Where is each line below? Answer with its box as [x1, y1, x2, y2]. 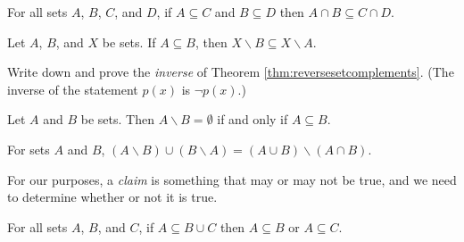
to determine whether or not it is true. [7, 188, 218, 206]
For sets [7, 139, 50, 158]
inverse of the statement [7, 79, 138, 98]
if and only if [217, 110, 288, 129]
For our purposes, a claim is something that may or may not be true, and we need [7, 170, 457, 188]
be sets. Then [80, 110, 154, 129]
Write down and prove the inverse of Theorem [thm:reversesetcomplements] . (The [7, 63, 454, 81]
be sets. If [102, 32, 156, 51]
